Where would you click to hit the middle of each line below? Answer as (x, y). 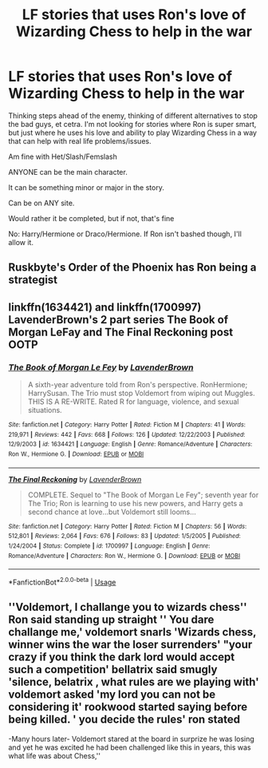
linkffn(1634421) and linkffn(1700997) (105, 307)
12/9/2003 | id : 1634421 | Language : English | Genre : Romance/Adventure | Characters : (130, 445)
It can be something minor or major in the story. (87, 187)
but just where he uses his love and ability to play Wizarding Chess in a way (133, 133)
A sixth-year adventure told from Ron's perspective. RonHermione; (138, 385)
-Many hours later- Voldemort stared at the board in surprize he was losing (132, 738)
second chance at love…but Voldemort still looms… (112, 512)
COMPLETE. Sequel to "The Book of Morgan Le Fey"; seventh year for (143, 495)
